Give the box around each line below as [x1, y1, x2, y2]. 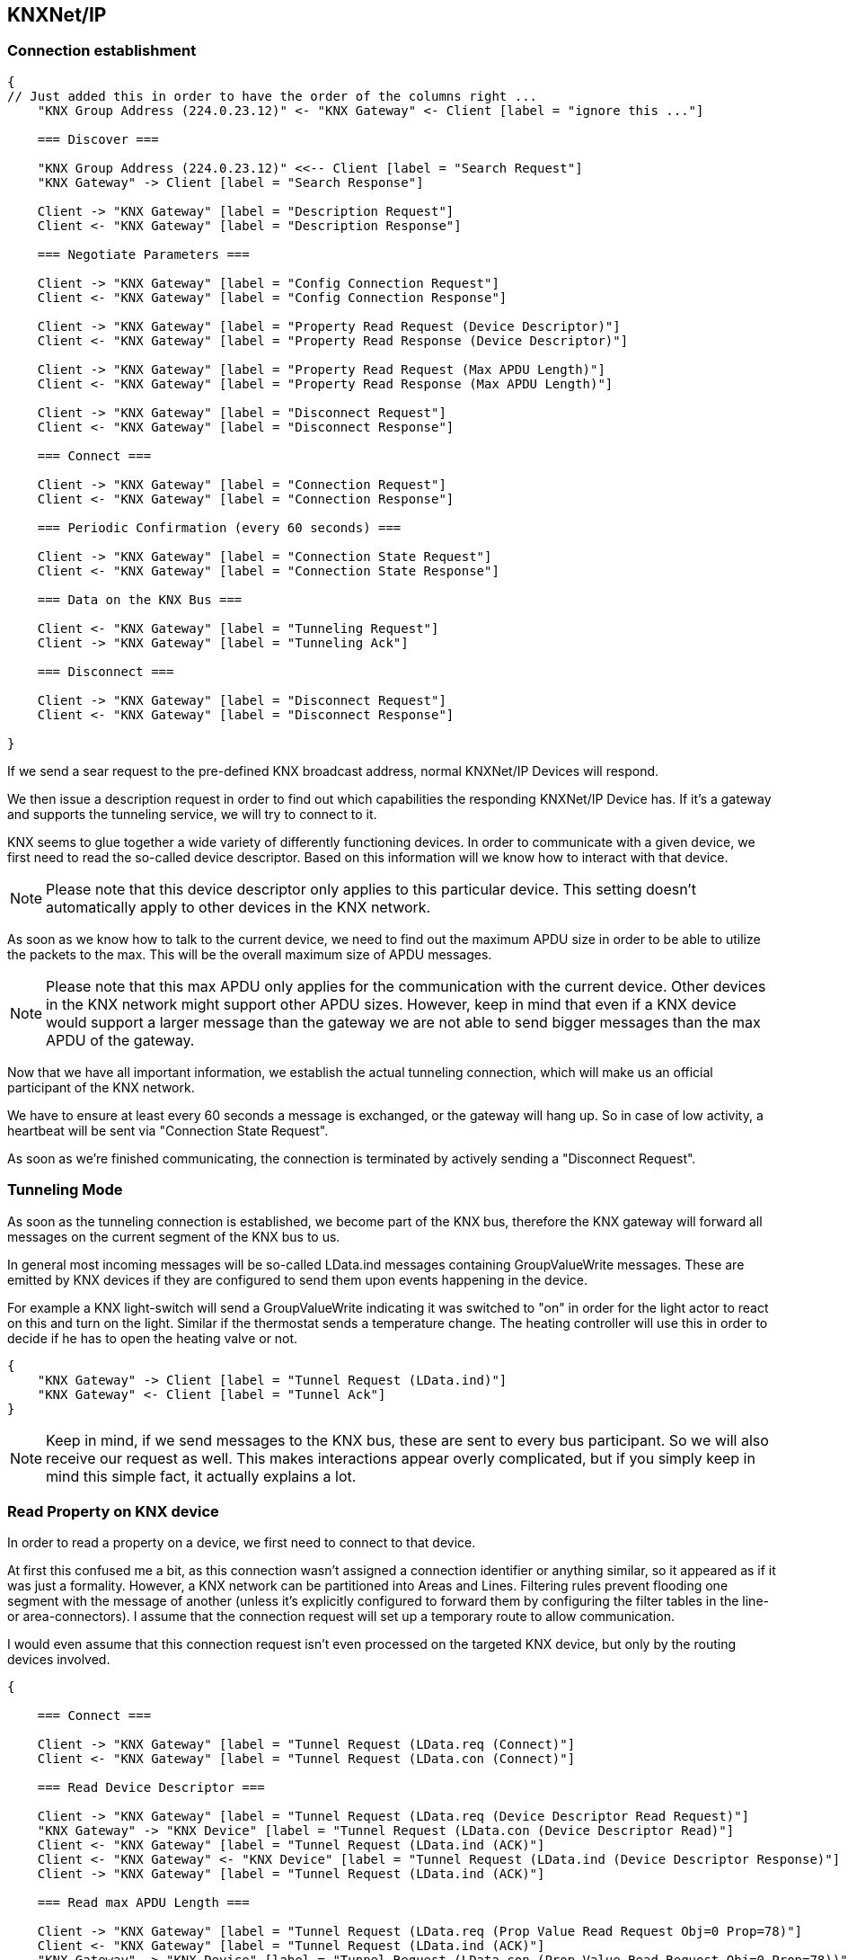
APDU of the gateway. [46, 1030, 195, 1049]
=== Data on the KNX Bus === [37, 592, 243, 607]
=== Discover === [37, 131, 159, 147]
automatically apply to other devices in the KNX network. [46, 897, 431, 916]
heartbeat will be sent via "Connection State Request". [7, 1122, 329, 1138]
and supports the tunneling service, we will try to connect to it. [7, 806, 377, 822]
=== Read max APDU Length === [37, 1895, 250, 1911]
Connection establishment [7, 41, 197, 60]
